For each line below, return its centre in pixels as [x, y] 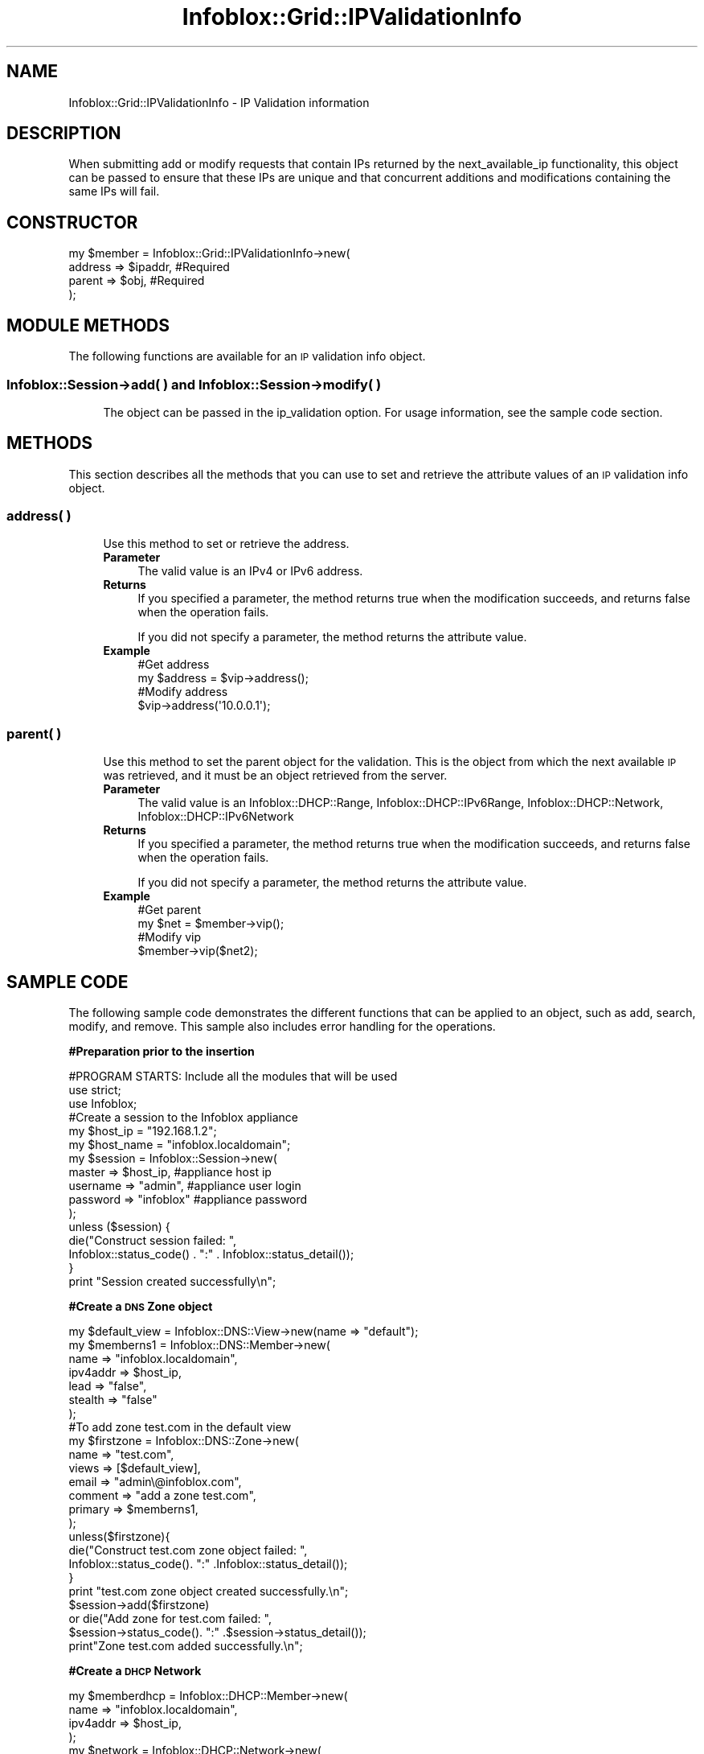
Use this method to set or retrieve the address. [226, 544]
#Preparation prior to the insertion [162, 1052]
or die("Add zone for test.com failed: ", [170, 1619]
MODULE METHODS [88, 325]
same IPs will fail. [114, 191]
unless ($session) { [119, 1227]
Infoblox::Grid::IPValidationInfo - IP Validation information [219, 102]
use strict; [95, 1090]
